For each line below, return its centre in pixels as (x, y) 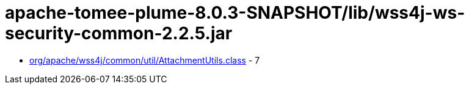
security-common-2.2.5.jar (119, 33)
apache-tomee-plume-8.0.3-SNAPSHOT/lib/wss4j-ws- (235, 13)
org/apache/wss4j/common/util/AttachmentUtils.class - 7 (145, 60)
